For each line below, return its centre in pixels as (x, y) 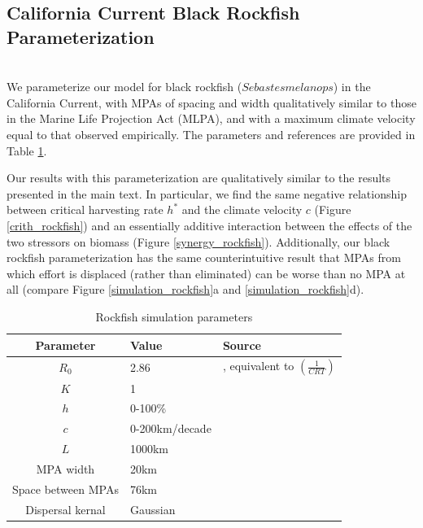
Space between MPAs (65, 489)
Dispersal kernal (65, 509)
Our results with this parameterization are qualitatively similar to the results (199, 178)
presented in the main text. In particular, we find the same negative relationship (207, 193)
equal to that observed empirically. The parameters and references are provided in (211, 134)
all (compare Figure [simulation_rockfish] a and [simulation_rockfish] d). (185, 289)
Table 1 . (27, 150)
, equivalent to (258, 366)
